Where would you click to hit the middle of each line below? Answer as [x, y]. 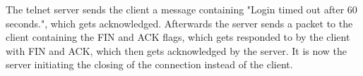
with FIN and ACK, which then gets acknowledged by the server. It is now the [177, 50]
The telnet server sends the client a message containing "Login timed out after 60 [181, 9]
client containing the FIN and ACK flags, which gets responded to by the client [178, 37]
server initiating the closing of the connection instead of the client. [149, 64]
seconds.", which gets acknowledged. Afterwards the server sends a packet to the [179, 23]
